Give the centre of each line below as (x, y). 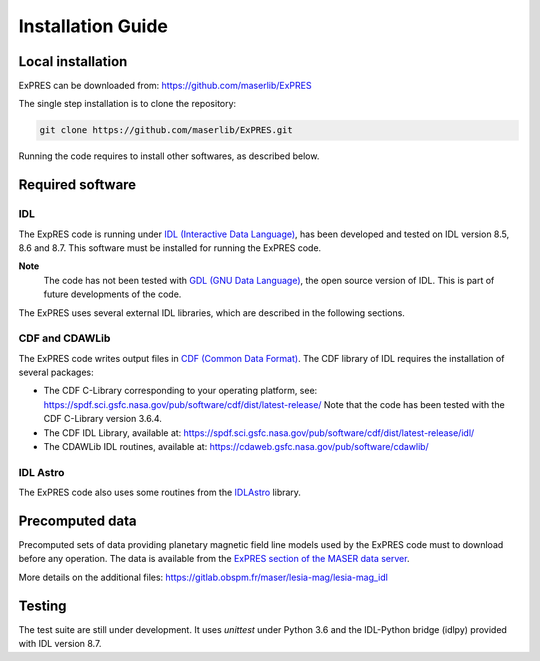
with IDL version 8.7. (60, 644)
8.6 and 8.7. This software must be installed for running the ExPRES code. (170, 247)
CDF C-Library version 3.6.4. (102, 419)
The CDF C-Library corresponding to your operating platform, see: (180, 391)
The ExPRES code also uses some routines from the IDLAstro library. (160, 492)
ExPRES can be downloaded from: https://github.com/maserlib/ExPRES (165, 86)
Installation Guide (93, 26)
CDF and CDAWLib (64, 338)
